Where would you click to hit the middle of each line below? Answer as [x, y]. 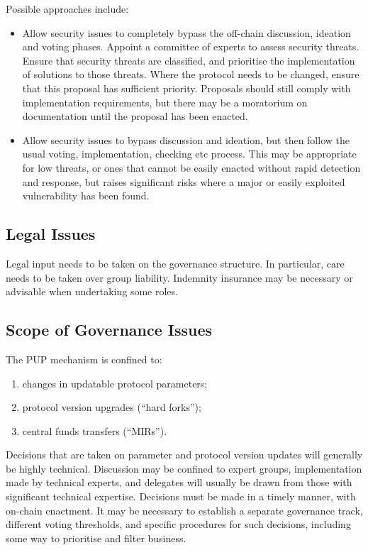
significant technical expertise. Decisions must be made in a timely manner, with [181, 496]
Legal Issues [51, 234]
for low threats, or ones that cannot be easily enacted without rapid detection [191, 167]
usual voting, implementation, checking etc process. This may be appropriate [189, 154]
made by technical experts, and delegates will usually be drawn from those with [179, 482]
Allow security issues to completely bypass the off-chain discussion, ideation [186, 32]
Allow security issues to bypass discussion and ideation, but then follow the [186, 139]
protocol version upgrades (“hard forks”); [112, 407]
